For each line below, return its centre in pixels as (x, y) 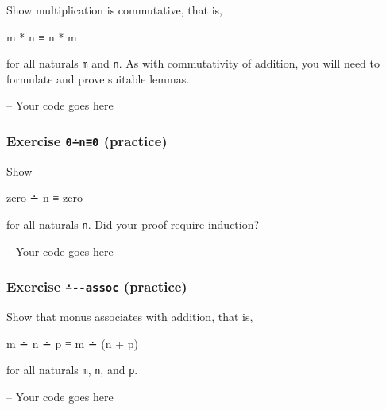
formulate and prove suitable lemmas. (98, 78)
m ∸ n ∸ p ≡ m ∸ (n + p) (72, 343)
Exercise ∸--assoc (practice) (97, 286)
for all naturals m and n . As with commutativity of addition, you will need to (193, 63)
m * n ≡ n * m (42, 36)
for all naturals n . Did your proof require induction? (133, 224)
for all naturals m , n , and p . (72, 370)
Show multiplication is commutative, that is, (114, 10)
